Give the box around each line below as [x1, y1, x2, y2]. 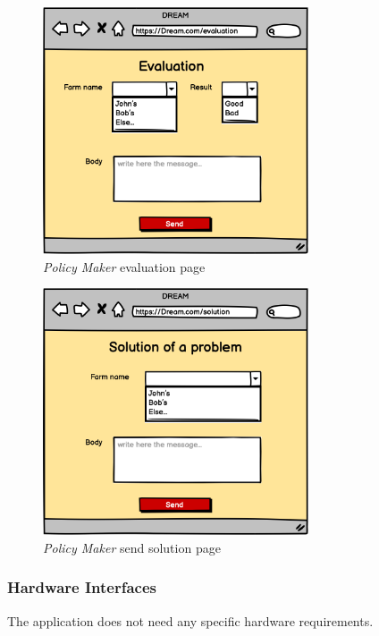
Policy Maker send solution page [43, 538, 221, 556]
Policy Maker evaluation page [43, 257, 206, 276]
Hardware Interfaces [7, 576, 156, 598]
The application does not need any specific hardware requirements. [7, 611, 374, 630]
